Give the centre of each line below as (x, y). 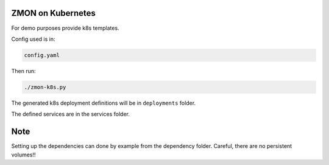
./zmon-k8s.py (45, 87)
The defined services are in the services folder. (71, 114)
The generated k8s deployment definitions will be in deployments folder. (104, 103)
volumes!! (23, 155)
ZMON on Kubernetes (53, 13)
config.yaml (42, 55)
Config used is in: (33, 39)
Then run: (23, 71)
